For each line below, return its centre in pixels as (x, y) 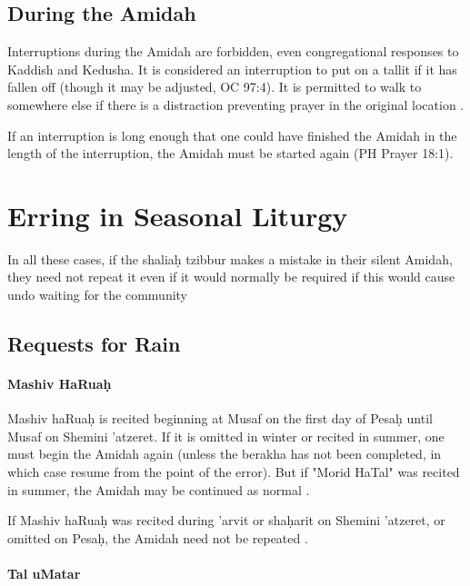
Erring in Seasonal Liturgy (178, 215)
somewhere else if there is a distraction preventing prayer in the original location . (236, 104)
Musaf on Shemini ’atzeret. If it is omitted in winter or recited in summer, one (226, 436)
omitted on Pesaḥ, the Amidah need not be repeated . (158, 537)
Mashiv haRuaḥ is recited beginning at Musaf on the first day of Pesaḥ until (220, 418)
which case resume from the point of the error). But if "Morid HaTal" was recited (234, 472)
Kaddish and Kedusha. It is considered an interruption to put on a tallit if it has (232, 69)
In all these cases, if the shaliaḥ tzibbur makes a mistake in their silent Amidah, (230, 258)
